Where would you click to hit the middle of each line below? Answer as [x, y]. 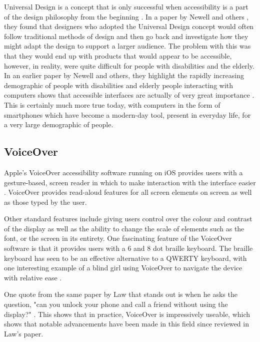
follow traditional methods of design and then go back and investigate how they [126, 36]
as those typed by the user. [45, 202]
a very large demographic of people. [59, 124]
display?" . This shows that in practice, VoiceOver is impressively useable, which [127, 314]
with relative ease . [33, 277]
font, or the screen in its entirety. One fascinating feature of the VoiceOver [118, 238]
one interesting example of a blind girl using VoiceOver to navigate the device [123, 268]
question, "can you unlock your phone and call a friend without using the [116, 304]
